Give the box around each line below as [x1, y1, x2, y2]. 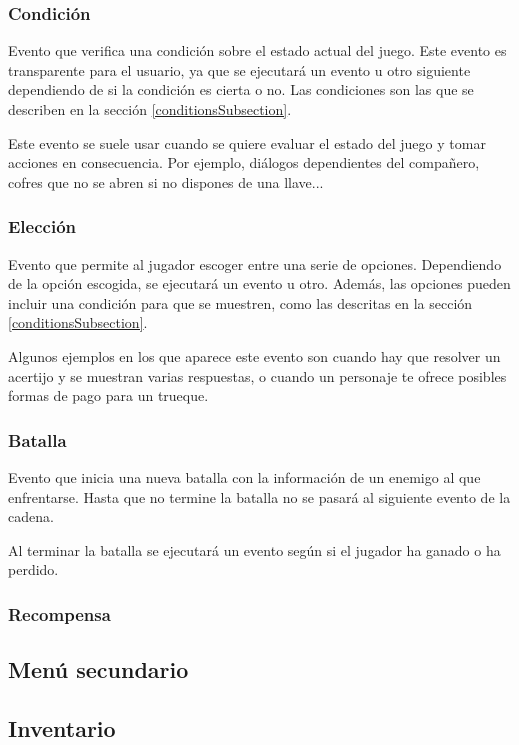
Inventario [8, 712, 116, 743]
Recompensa [8, 601, 111, 626]
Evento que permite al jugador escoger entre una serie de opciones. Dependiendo [8, 253, 502, 274]
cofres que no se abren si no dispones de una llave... [8, 171, 324, 192]
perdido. [8, 559, 59, 580]
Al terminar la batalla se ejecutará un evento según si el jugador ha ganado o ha [8, 539, 501, 560]
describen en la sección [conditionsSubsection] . [8, 99, 292, 119]
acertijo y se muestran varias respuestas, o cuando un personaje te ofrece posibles [8, 365, 507, 386]
